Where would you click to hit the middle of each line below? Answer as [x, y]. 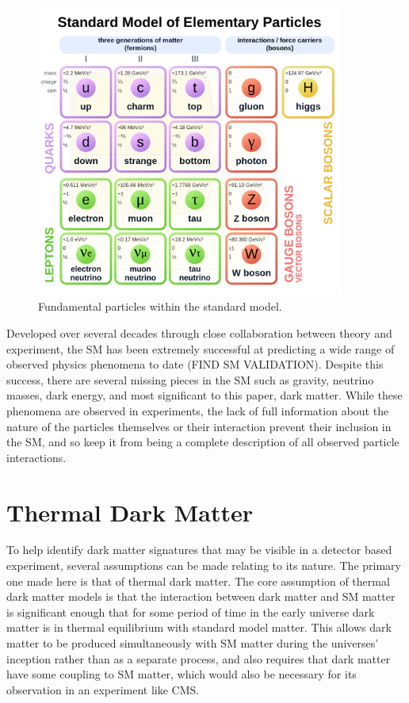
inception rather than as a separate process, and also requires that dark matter [199, 658]
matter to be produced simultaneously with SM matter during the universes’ [193, 643]
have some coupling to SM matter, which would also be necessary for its [182, 674]
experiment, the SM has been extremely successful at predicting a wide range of [201, 348]
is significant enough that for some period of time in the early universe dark [191, 611]
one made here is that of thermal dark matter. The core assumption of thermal [198, 581]
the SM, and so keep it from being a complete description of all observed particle [203, 442]
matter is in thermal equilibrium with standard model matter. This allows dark [199, 627]
